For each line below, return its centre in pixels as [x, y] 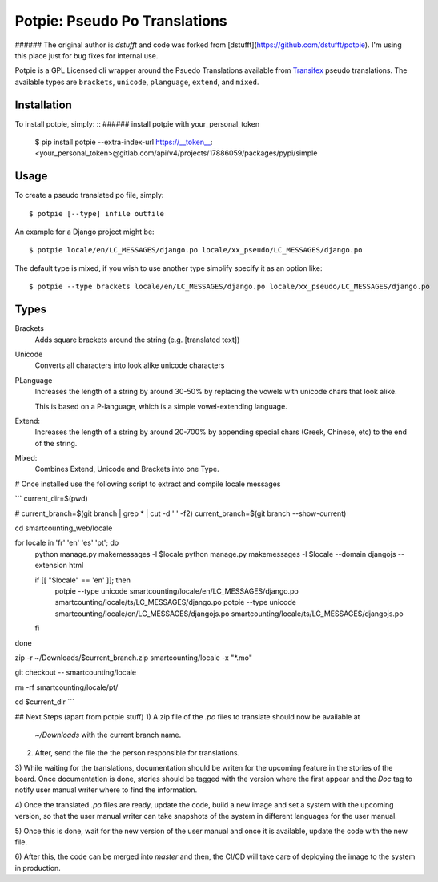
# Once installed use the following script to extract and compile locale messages [148, 484]
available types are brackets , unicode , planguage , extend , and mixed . [137, 82]
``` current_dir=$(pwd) [51, 499]
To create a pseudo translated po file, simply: [89, 195]
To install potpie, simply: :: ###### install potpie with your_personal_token [137, 123]
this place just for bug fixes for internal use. [86, 55]
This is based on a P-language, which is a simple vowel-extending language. [161, 406]
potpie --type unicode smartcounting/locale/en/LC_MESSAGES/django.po [177, 591]
